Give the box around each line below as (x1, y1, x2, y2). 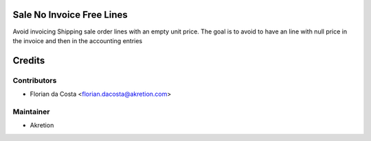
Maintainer (12, 107, 50, 116)
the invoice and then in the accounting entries (12, 36, 143, 44)
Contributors (12, 75, 57, 85)
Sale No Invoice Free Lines (12, 9, 128, 21)
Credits (12, 55, 45, 66)
